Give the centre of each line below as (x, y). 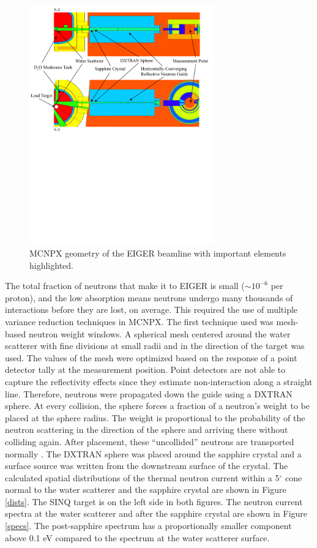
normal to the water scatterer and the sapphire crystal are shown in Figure (146, 490)
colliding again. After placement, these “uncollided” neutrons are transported (150, 441)
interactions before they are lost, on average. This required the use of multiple (151, 310)
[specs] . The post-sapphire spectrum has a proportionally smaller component (148, 526)
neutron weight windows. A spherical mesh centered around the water (159, 333)
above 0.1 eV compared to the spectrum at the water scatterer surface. (137, 537)
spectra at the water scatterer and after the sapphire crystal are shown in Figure (156, 513)
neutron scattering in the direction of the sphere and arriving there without (147, 430)
